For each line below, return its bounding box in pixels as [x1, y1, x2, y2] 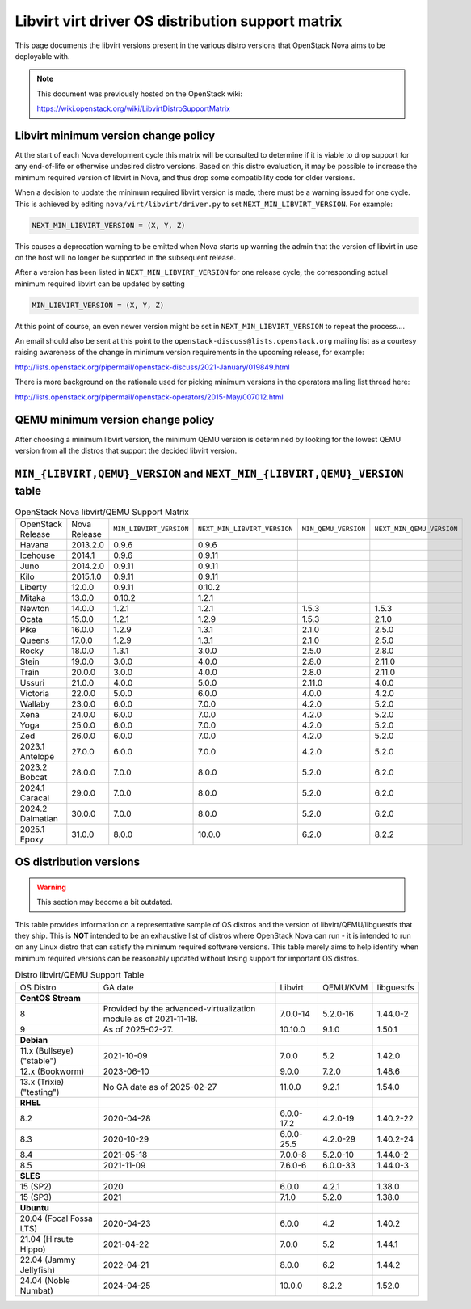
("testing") [19, 1086, 60, 1097]
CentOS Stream [19, 992, 81, 1003]
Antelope [19, 750, 55, 762]
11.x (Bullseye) [19, 1045, 74, 1056]
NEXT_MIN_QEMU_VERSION [374, 525, 458, 534]
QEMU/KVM [322, 982, 368, 993]
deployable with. [15, 51, 70, 61]
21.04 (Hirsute [19, 1233, 74, 1244]
